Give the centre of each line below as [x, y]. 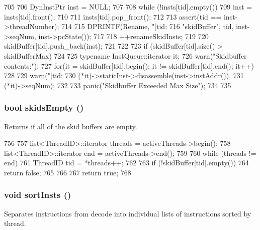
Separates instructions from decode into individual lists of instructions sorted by [128, 213]
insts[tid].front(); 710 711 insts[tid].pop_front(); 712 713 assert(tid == [113, 16]
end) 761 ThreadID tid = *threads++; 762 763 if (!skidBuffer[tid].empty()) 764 [126, 163]
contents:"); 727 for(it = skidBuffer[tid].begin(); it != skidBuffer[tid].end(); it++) [129, 65]
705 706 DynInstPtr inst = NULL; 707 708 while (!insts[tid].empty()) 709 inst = [128, 7]
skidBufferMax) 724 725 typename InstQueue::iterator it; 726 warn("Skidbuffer [125, 55]
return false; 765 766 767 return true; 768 [68, 172]
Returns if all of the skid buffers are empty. [71, 126]
